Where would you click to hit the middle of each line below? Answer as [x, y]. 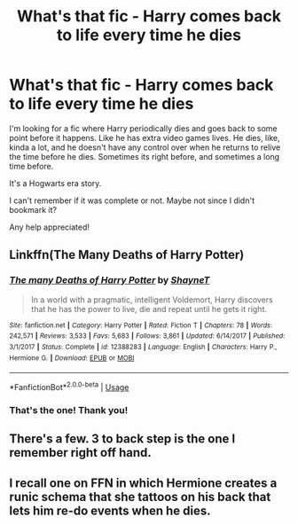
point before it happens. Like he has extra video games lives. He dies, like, [145, 137]
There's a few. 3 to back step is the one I [122, 439]
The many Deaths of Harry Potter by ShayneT [110, 280]
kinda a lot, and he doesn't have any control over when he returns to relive [145, 147]
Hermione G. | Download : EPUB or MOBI [72, 358]
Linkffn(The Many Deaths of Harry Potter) [127, 255]
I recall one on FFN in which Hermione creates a [143, 483]
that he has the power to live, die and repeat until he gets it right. [149, 309]
